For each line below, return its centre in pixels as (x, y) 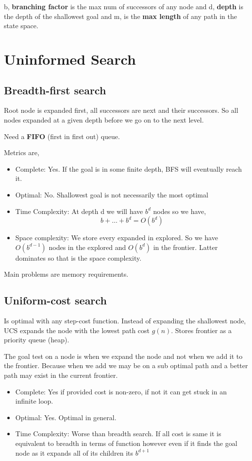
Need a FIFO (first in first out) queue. (62, 136)
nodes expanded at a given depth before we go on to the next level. (104, 119)
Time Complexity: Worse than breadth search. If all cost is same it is (118, 434)
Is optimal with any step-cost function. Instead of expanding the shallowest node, (125, 321)
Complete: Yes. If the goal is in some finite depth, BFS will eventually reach (128, 168)
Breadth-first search (55, 90)
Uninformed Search (70, 59)
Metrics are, (22, 152)
